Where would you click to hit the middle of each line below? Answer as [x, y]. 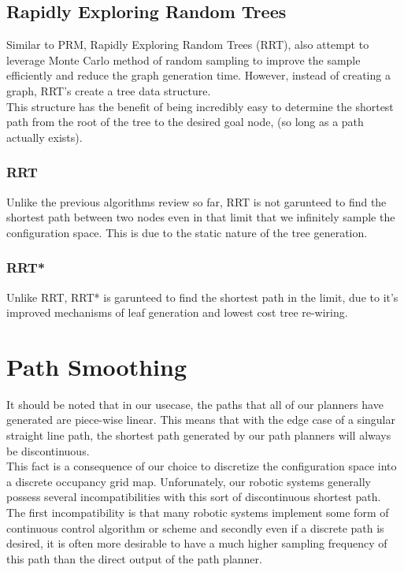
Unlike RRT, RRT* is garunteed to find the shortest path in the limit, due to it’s [202, 297]
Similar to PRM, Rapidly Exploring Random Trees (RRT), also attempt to [188, 45]
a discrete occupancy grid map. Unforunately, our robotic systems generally [189, 481]
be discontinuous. [48, 450]
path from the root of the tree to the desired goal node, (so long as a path [185, 122]
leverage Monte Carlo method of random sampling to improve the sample [183, 59]
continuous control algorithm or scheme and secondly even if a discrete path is [195, 527]
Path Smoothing [97, 366]
